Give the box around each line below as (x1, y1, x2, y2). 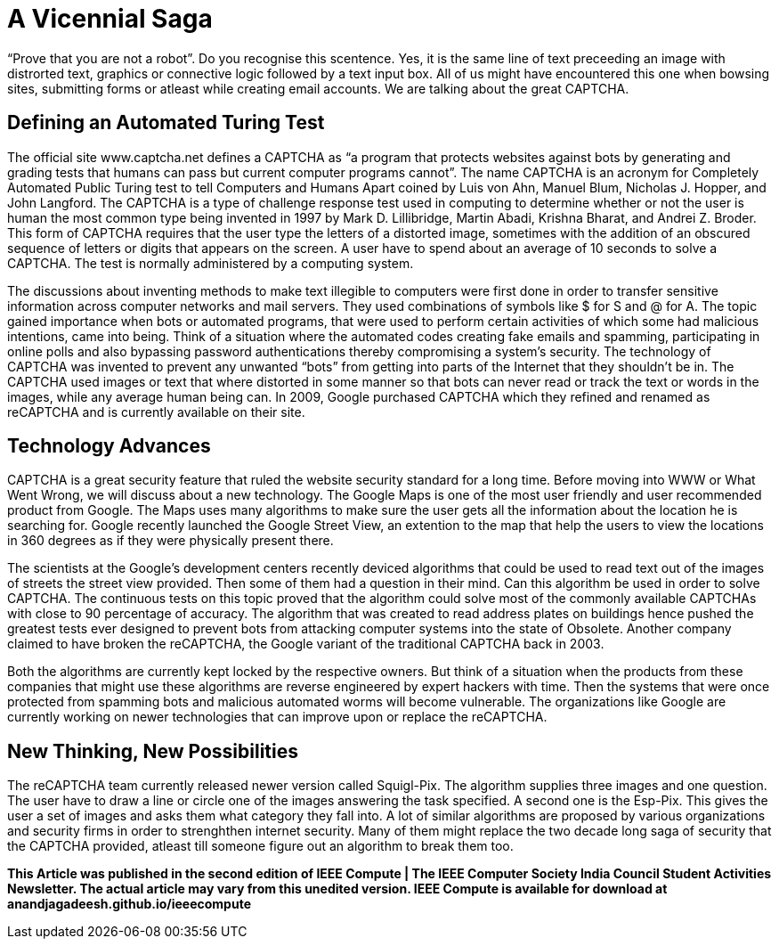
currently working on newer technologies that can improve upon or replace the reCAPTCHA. (7, 709, 548, 725)
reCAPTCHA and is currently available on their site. (7, 404, 305, 420)
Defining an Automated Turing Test (7, 111, 325, 135)
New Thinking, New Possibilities (7, 739, 299, 763)
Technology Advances (7, 435, 211, 458)
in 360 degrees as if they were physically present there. (7, 533, 334, 549)
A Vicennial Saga (7, 4, 213, 34)
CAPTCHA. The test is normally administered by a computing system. (7, 255, 414, 271)
